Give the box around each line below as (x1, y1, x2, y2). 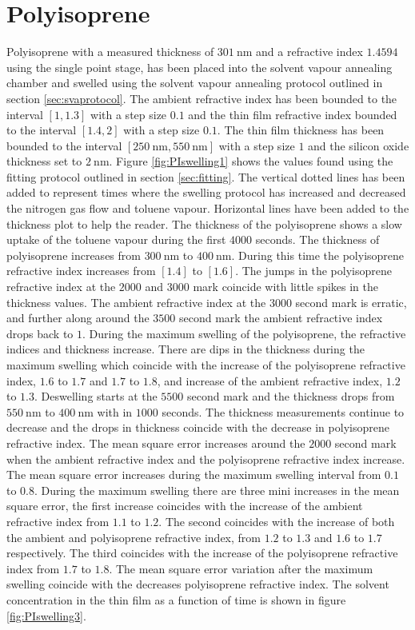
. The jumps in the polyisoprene (235, 262, 392, 279)
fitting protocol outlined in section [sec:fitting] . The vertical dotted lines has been (6, 168, 405, 185)
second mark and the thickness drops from (187, 388, 395, 405)
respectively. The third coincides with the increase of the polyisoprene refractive (6, 544, 398, 561)
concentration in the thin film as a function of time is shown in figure (6, 591, 346, 608)
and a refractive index (256, 43, 363, 60)
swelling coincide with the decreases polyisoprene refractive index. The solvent (6, 576, 389, 592)
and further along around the (6, 309, 150, 326)
